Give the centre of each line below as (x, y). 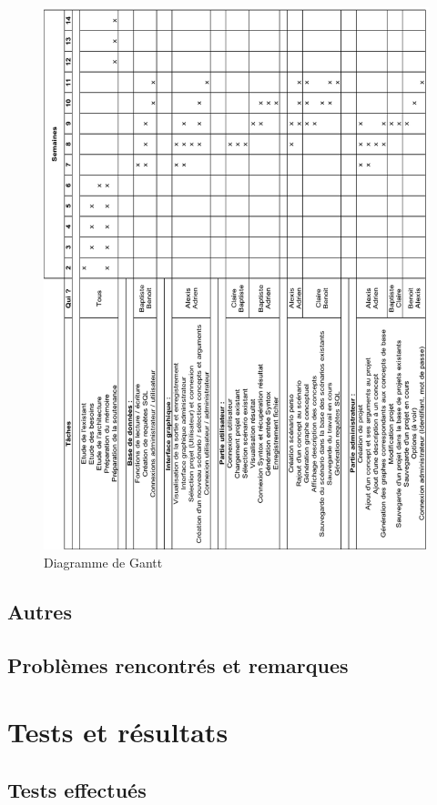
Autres (40, 611)
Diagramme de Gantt (103, 562)
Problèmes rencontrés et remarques (178, 664)
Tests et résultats (118, 732)
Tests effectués (77, 789)
